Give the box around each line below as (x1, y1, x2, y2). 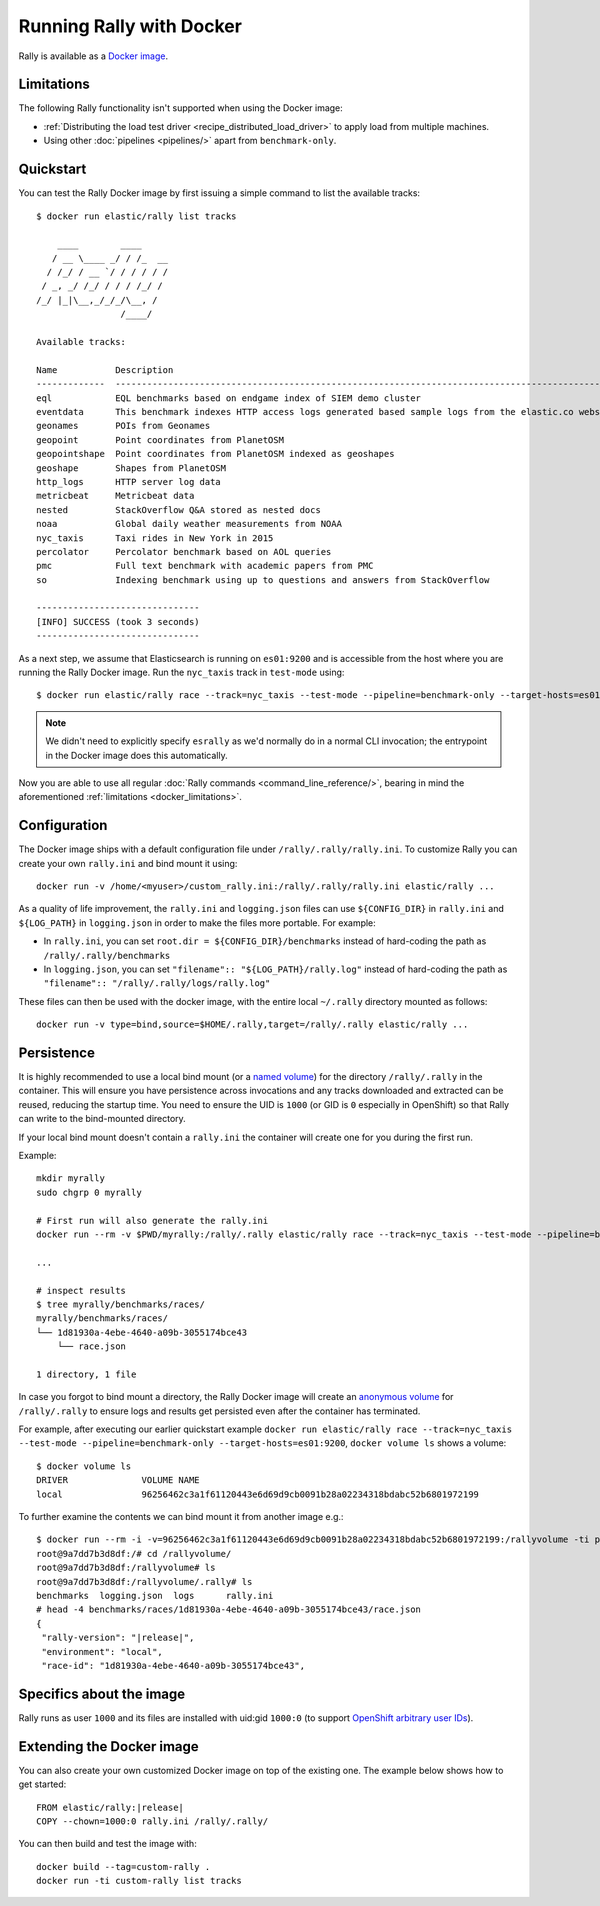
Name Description (36, 364, 174, 375)
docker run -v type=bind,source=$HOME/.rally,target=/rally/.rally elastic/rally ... (36, 1019, 469, 1030)
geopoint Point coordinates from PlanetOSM (36, 434, 285, 445)
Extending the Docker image (18, 1738, 199, 1755)
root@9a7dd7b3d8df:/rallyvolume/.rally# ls (36, 1576, 253, 1587)
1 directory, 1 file (36, 1368, 137, 1380)
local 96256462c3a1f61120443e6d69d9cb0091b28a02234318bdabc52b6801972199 (36, 1488, 480, 1500)
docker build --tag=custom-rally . (36, 1861, 211, 1872)
